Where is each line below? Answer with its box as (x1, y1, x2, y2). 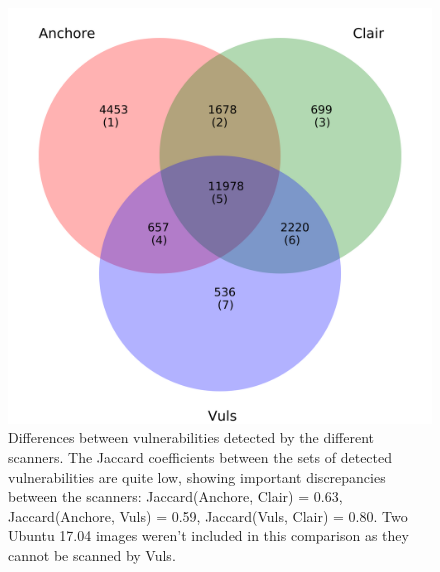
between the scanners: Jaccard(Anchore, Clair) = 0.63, (8, 486, 343, 507)
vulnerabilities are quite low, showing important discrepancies (8, 466, 386, 487)
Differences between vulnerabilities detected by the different (8, 427, 374, 448)
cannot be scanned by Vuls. (8, 544, 176, 565)
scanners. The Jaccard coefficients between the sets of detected (8, 446, 393, 467)
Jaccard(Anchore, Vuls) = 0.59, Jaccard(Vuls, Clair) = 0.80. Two (8, 505, 408, 526)
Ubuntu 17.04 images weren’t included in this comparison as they (8, 525, 409, 546)
